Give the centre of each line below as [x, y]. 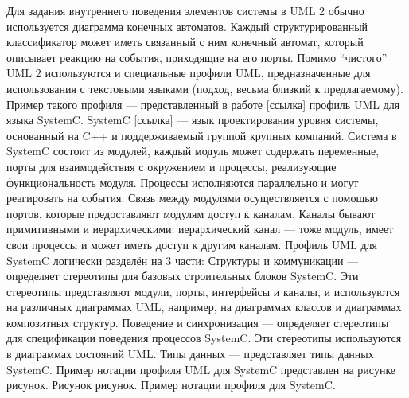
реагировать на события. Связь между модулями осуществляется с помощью [193, 198]
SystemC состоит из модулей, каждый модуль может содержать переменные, [193, 151]
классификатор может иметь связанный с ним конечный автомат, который [185, 42]
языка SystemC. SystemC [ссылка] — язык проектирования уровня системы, [193, 120]
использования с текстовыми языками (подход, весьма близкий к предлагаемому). [205, 88]
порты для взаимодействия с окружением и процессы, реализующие [171, 166]
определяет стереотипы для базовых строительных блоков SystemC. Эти [183, 276]
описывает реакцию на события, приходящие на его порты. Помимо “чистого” [197, 57]
